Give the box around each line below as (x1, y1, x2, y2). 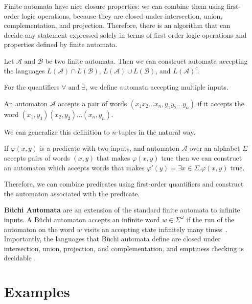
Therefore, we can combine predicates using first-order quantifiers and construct (4, 179, 244, 189)
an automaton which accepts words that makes (4, 162, 145, 172)
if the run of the (186, 214, 234, 224)
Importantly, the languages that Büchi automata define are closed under (4, 234, 221, 244)
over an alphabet (189, 143, 240, 153)
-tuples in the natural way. (116, 126, 196, 137)
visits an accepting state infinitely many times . (84, 224, 228, 234)
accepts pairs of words (4, 152, 70, 163)
